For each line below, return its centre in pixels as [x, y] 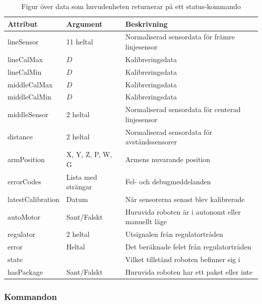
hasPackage [25, 271]
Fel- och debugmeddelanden [168, 182]
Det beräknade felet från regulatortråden [188, 247]
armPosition [26, 159]
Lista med [82, 176]
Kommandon [30, 296]
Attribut [23, 23]
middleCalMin [29, 97]
